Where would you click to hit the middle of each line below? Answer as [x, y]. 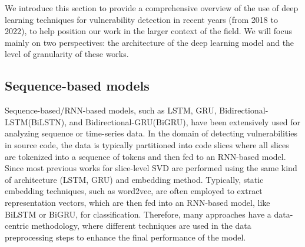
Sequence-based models [77, 86]
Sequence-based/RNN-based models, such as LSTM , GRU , [111, 110]
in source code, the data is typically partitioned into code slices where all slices [147, 144]
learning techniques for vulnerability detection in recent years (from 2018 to [141, 19]
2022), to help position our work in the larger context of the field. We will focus [148, 31]
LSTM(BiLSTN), [36, 121]
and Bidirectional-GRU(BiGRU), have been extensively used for [185, 121]
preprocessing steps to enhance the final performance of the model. [125, 237]
